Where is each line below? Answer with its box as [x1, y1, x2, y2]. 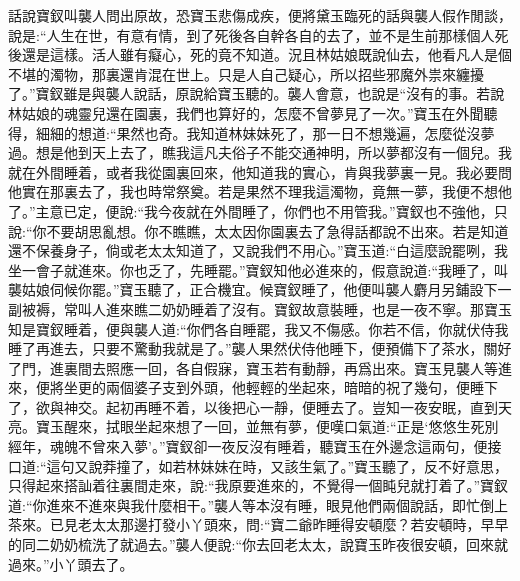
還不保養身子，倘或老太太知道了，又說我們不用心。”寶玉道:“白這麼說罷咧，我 [8, 240, 509, 261]
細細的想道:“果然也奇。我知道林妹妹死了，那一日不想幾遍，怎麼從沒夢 [35, 122, 495, 143]
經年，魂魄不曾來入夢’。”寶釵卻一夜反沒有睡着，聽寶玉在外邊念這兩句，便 [8, 436, 488, 457]
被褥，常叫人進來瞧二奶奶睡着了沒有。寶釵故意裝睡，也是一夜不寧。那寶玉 [21, 298, 512, 319]
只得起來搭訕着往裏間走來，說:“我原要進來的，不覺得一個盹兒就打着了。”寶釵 [8, 475, 509, 496]
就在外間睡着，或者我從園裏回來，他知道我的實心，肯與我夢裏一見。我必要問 [8, 161, 512, 182]
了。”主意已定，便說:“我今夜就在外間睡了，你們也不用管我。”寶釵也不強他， [8, 200, 494, 221]
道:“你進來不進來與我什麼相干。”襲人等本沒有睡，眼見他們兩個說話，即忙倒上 [8, 494, 509, 515]
